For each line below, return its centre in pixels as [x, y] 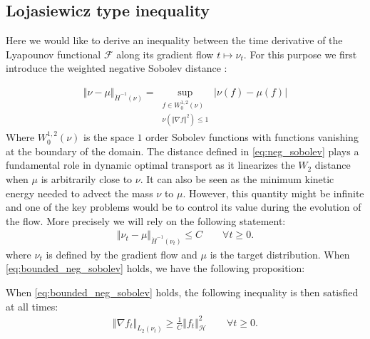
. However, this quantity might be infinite [273, 193]
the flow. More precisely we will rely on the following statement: [146, 220]
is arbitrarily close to [87, 179]
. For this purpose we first [300, 54]
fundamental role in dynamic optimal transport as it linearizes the [150, 165]
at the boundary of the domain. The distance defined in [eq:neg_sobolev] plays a [183, 151]
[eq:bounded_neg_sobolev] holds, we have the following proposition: [155, 268]
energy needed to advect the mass [79, 193]
